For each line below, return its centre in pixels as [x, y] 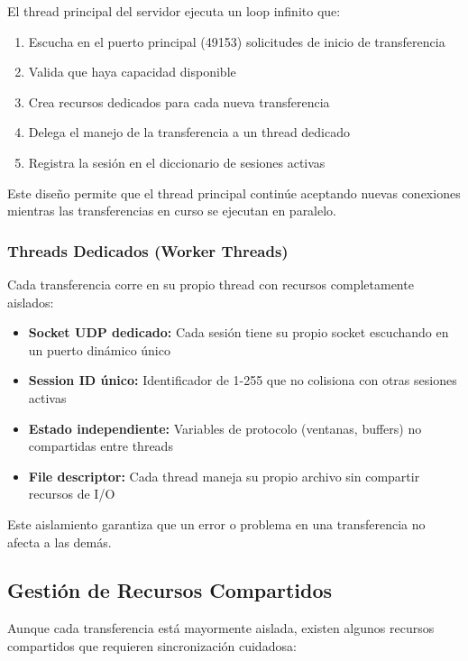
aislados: [31, 302]
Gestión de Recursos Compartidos [170, 590]
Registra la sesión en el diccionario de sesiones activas [177, 162]
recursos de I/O [72, 494]
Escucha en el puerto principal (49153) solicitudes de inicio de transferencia [237, 41]
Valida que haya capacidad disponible [132, 72]
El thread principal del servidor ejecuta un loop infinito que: [174, 11]
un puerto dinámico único [99, 349]
